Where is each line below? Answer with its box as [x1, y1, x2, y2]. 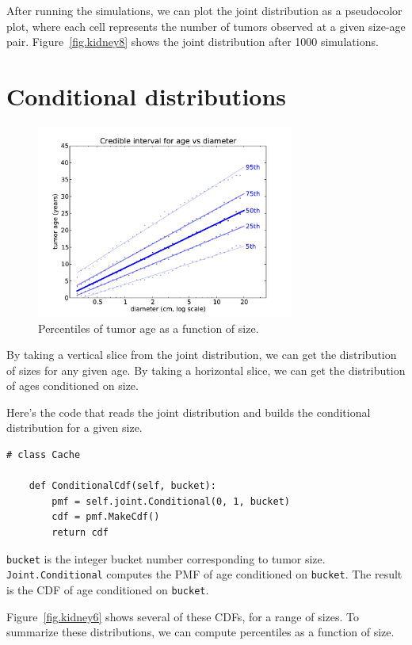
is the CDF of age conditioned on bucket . [6, 581, 209, 597]
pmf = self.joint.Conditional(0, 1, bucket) [51, 495, 290, 507]
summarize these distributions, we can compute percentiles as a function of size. [6, 624, 395, 640]
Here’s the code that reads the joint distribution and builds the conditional [6, 403, 371, 420]
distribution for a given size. [6, 419, 143, 436]
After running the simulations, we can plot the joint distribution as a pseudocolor [6, 2, 402, 18]
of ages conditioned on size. [6, 377, 139, 394]
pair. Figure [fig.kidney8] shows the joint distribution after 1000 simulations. [6, 33, 379, 50]
